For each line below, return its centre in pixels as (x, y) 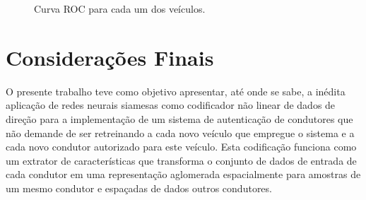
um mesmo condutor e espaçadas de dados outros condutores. (139, 188)
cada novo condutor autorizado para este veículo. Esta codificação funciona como (181, 147)
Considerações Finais (110, 57)
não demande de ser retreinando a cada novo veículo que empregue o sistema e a (180, 133)
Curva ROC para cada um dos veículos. (120, 8)
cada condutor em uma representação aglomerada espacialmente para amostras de (183, 174)
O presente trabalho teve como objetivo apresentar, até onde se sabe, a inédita (176, 91)
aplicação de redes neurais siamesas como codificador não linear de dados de (171, 105)
